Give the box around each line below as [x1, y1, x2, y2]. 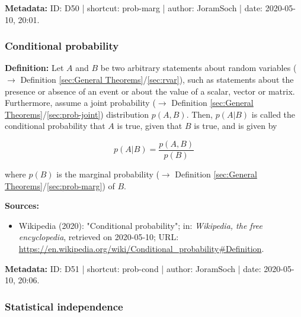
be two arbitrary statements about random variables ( [100, 62, 297, 74]
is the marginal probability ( [56, 168, 159, 180]
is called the [251, 108, 296, 120]
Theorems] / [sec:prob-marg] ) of [5, 179, 115, 192]
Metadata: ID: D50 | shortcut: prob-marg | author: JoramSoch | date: [5, 2, 263, 14]
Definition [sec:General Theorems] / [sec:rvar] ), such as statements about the [20, 73, 294, 85]
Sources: [5, 199, 39, 212]
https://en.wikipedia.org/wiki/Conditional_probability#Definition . [18, 242, 264, 254]
